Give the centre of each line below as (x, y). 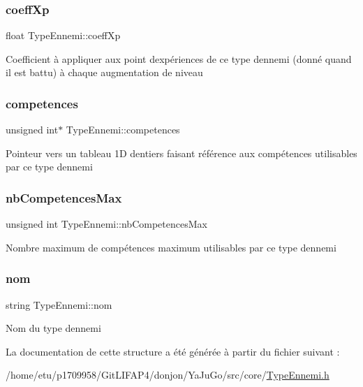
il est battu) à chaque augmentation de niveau (104, 72)
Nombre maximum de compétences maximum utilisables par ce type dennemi (171, 247)
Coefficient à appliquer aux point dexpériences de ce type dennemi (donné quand (179, 58)
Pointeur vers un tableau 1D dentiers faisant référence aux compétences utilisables (181, 153)
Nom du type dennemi (53, 328)
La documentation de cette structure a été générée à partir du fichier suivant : (173, 351)
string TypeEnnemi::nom (59, 304)
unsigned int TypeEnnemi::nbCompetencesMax (106, 224)
